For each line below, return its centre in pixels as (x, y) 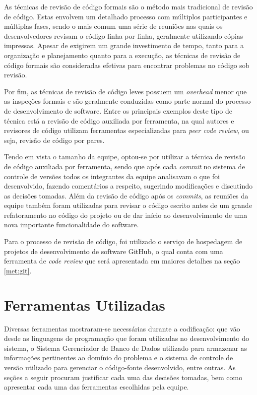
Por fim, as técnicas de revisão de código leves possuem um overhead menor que (126, 91)
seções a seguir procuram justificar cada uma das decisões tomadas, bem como (123, 377)
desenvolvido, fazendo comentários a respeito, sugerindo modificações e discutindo (128, 186)
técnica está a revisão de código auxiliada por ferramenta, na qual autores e (119, 120)
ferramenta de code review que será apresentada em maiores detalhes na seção (122, 261)
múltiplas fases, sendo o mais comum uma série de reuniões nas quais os (113, 26)
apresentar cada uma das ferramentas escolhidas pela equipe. (96, 387)
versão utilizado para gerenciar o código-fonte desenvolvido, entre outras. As (120, 367)
